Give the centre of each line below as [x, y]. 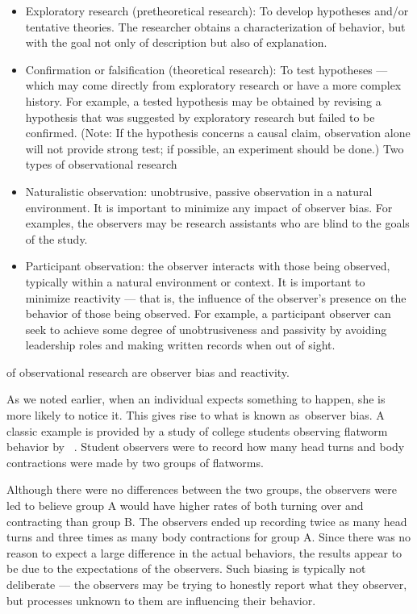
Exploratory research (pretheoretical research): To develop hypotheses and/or [217, 10]
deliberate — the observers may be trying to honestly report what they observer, [207, 584]
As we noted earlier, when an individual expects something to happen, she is [196, 399]
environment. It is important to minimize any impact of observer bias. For [209, 207]
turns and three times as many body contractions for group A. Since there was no [209, 537]
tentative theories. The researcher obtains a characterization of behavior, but [215, 26]
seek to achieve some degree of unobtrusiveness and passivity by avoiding [206, 329]
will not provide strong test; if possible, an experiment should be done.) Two [215, 148]
